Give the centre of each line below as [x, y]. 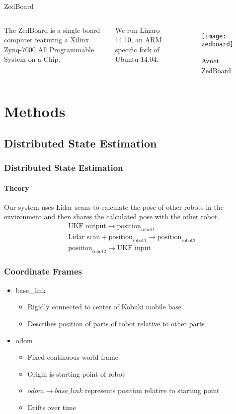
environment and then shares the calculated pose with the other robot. [112, 216]
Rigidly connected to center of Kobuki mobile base [105, 307]
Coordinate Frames [43, 271]
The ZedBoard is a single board [52, 30]
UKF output [87, 226]
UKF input [134, 248]
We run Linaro [137, 30]
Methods [35, 111]
